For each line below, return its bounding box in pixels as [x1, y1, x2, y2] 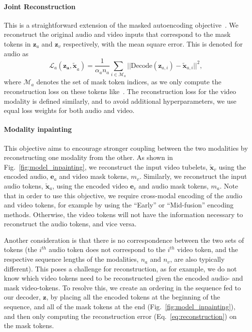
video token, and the [177, 244, 238, 254]
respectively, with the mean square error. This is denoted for [63, 38, 243, 48]
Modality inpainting [4, 124, 72, 134]
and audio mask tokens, [139, 180, 209, 190]
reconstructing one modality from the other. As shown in [4, 152, 173, 162]
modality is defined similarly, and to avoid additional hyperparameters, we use [4, 95, 236, 106]
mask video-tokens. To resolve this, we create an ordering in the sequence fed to [4, 282, 241, 292]
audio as [4, 48, 29, 58]
